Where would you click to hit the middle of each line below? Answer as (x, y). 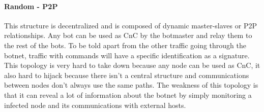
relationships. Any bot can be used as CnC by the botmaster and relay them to (128, 35)
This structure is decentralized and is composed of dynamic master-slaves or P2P (130, 25)
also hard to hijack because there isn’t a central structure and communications (127, 75)
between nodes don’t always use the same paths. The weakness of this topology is (131, 85)
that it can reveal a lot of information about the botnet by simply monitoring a (128, 95)
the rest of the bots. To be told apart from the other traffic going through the (125, 45)
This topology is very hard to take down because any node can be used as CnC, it (132, 65)
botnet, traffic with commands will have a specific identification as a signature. (127, 55)
